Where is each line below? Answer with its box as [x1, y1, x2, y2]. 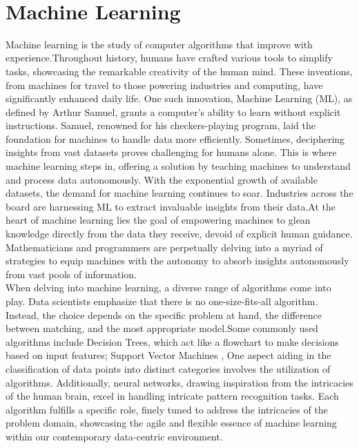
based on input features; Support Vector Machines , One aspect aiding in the [6, 348, 331, 362]
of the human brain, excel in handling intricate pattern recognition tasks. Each [6, 389, 339, 403]
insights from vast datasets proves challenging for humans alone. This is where [6, 145, 337, 159]
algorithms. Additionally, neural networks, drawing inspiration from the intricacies [6, 375, 353, 389]
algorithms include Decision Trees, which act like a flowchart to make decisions [6, 334, 339, 349]
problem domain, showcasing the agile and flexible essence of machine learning [6, 416, 337, 430]
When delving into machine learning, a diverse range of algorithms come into [6, 280, 331, 295]
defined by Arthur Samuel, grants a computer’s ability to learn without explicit [6, 104, 341, 119]
